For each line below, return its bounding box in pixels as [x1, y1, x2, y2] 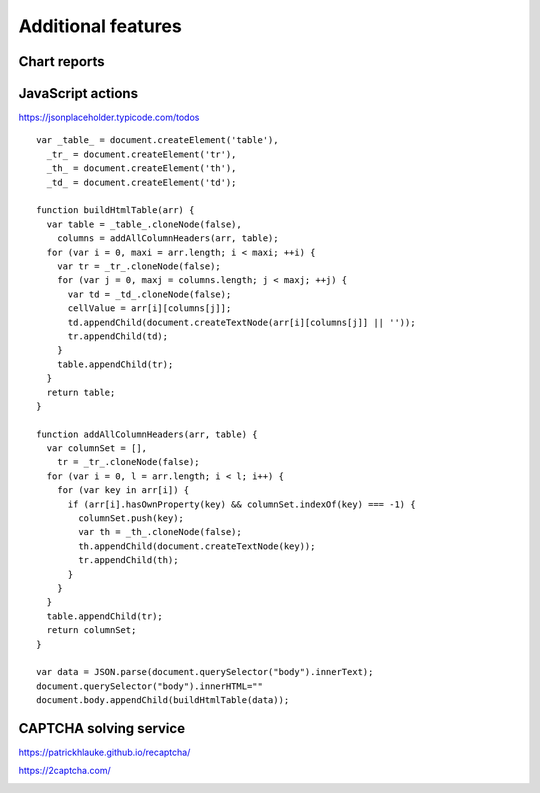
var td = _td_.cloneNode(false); [67, 288, 232, 300]
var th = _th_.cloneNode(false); [78, 526, 242, 538]
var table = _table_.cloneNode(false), [46, 218, 242, 230]
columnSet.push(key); [78, 513, 185, 524]
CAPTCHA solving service [18, 720, 185, 737]
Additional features [18, 15, 182, 37]
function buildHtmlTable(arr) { [36, 205, 195, 216]
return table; [46, 386, 116, 398]
